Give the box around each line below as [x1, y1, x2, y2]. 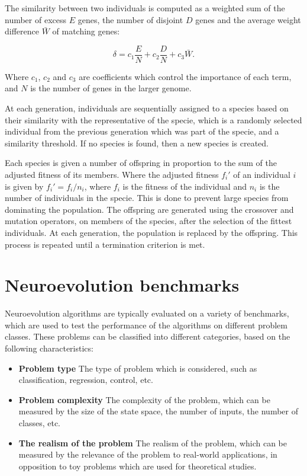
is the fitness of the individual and [122, 180, 247, 192]
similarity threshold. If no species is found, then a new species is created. [5, 136, 269, 149]
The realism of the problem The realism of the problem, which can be [18, 436, 287, 449]
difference [5, 25, 39, 37]
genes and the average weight [195, 13, 301, 25]
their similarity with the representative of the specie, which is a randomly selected [5, 113, 302, 126]
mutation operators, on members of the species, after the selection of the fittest [5, 215, 292, 227]
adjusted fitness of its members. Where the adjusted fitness [5, 168, 219, 180]
